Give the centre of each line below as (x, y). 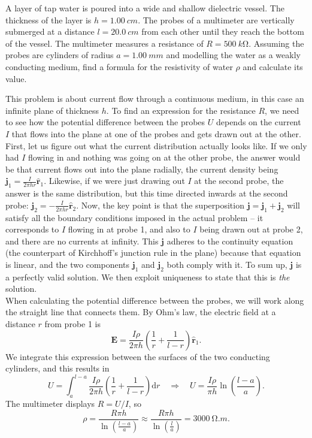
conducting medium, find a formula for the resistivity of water (119, 66)
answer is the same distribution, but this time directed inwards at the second (147, 193)
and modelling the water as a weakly (233, 55)
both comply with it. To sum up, (227, 264)
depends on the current (258, 122)
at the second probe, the (239, 181)
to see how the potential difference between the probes (105, 122)
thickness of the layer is (49, 19)
